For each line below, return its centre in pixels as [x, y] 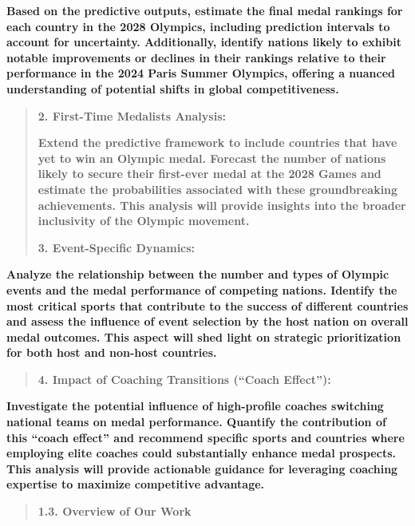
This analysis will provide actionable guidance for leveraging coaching [202, 468]
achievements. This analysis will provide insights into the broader [222, 205]
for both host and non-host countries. [112, 352]
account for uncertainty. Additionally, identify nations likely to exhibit [204, 42]
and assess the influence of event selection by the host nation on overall [207, 321]
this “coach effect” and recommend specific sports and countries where [206, 437]
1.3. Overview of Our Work [115, 511]
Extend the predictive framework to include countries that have [217, 142]
